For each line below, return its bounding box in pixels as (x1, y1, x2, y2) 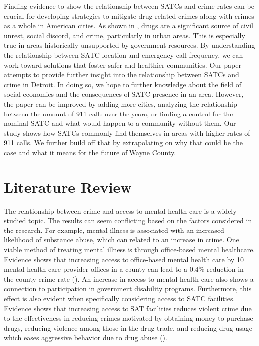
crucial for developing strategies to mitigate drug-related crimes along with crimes (4, 10, 254, 21)
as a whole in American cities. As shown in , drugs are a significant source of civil (4, 20, 253, 31)
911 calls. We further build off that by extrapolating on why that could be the (4, 137, 243, 148)
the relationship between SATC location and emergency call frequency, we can (4, 49, 243, 60)
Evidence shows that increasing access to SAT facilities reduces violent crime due (4, 303, 252, 313)
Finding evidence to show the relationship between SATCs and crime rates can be (4, 1, 254, 11)
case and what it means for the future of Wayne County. (4, 147, 176, 157)
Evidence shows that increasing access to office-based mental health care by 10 (4, 254, 244, 264)
